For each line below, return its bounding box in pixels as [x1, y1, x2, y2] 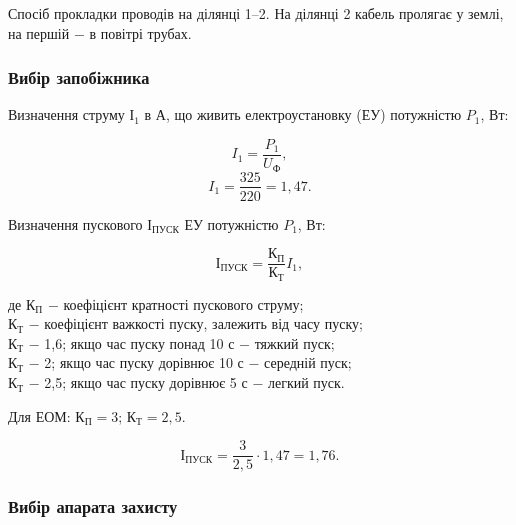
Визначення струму [8, 104, 125, 125]
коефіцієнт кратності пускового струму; [63, 293, 304, 314]
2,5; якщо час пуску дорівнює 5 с [44, 372, 248, 393]
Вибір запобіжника [8, 65, 150, 90]
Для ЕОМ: [8, 405, 71, 426]
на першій [8, 22, 70, 43]
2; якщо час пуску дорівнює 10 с [44, 352, 244, 373]
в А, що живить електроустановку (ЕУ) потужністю [144, 104, 462, 125]
